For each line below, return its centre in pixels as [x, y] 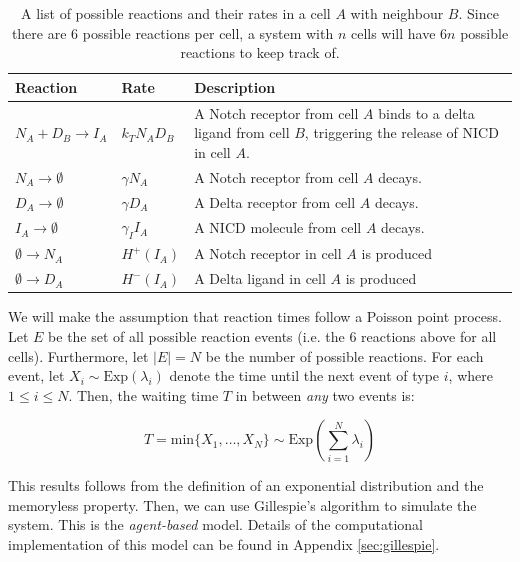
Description [235, 86]
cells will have [393, 32]
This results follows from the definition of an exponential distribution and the [246, 485]
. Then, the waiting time [143, 394]
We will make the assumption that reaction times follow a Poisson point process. [255, 316]
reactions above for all [429, 335]
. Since [478, 13]
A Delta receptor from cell [275, 201]
